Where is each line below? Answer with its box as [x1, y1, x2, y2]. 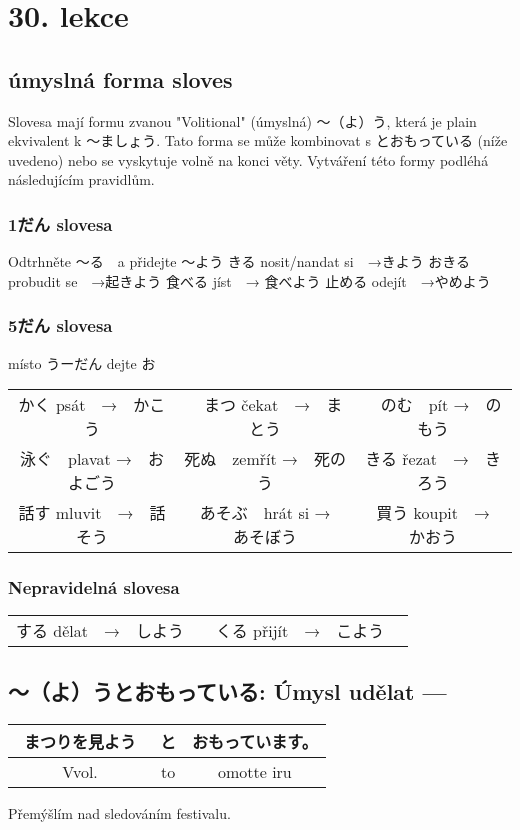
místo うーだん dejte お [8, 352, 156, 373]
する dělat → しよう [16, 619, 185, 643]
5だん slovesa [8, 313, 113, 338]
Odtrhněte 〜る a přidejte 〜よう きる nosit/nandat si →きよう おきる [8, 251, 471, 272]
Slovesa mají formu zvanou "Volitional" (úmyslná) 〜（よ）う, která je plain [8, 110, 477, 131]
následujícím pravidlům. [8, 169, 155, 190]
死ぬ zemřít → [184, 447, 299, 471]
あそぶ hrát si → [199, 501, 331, 525]
